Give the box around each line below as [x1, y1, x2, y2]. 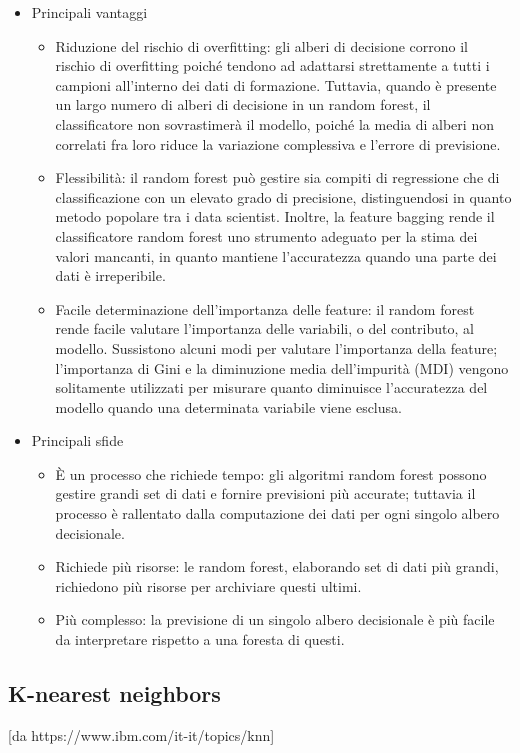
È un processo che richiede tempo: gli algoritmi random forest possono [55, 463, 487, 484]
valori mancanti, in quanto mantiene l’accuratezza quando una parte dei [55, 245, 497, 266]
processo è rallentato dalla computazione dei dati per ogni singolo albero [55, 503, 500, 524]
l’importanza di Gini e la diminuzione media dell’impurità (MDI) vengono [55, 357, 509, 378]
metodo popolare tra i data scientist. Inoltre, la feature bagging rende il [55, 206, 495, 227]
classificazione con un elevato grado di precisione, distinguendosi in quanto [55, 186, 512, 207]
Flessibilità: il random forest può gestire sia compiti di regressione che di [55, 167, 500, 188]
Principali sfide [31, 430, 124, 451]
